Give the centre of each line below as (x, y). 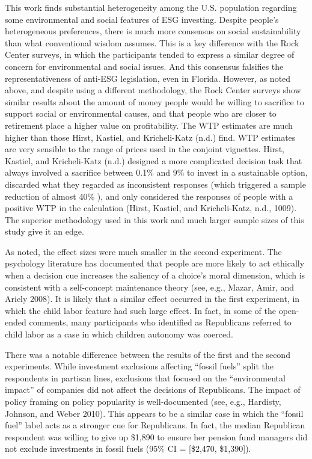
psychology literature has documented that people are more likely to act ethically (155, 263)
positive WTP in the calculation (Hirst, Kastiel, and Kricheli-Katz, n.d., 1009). (151, 208)
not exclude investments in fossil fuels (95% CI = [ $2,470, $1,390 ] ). (128, 448)
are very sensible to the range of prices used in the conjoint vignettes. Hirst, (145, 149)
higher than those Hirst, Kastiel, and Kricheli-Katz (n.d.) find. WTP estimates (150, 137)
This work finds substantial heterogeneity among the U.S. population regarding (151, 7)
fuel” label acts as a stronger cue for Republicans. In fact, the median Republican (155, 425)
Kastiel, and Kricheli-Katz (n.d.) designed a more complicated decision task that (154, 160)
